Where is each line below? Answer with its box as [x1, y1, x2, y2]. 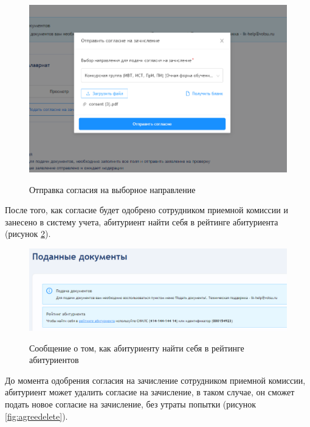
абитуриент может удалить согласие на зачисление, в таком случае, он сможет [5, 386, 295, 398]
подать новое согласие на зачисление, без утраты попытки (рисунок [5, 398, 257, 410]
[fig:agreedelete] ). [5, 409, 68, 422]
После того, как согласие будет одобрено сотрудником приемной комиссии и [5, 203, 288, 216]
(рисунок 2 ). [5, 227, 51, 240]
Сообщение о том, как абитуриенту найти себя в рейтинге [29, 341, 244, 354]
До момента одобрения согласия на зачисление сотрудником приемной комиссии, [5, 373, 306, 386]
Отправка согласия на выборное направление [29, 183, 196, 196]
